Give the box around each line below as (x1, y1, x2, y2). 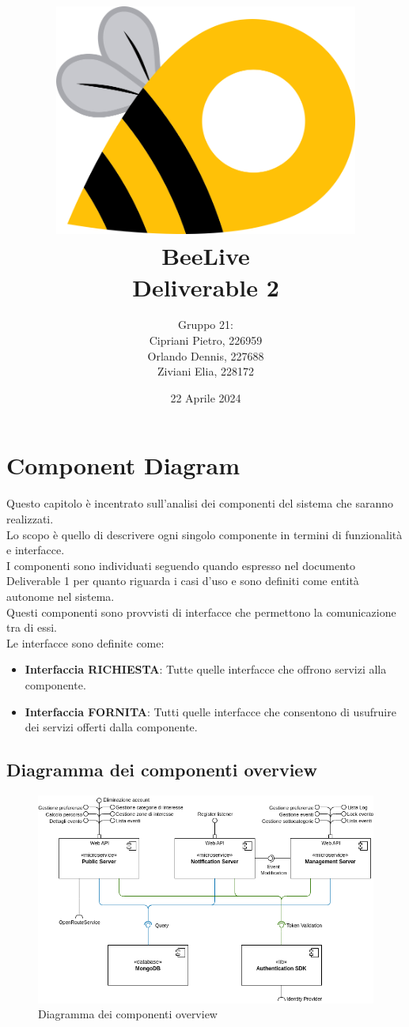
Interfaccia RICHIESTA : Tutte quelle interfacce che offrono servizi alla (25, 661, 387, 678)
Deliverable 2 (132, 270, 279, 303)
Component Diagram (6, 449, 240, 481)
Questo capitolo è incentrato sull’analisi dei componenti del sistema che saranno (6, 495, 393, 512)
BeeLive (161, 240, 250, 272)
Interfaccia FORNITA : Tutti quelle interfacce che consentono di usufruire (25, 703, 396, 719)
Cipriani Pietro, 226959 (149, 332, 263, 349)
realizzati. (6, 510, 54, 527)
